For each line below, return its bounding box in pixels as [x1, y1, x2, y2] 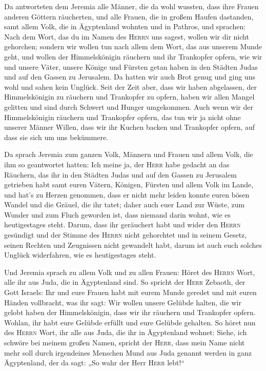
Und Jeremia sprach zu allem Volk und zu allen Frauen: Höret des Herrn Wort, [4, 266, 255, 277]
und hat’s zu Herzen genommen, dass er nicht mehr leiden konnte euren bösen [4, 189, 250, 200]
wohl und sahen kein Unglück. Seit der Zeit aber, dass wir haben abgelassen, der [4, 81, 257, 92]
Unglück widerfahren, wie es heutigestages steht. [4, 249, 156, 260]
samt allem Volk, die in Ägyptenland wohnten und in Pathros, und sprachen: [4, 21, 246, 32]
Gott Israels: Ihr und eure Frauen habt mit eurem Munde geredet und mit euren [4, 287, 257, 298]
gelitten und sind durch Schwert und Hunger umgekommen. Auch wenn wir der [4, 101, 254, 112]
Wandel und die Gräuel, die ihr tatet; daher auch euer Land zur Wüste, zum [4, 199, 245, 210]
